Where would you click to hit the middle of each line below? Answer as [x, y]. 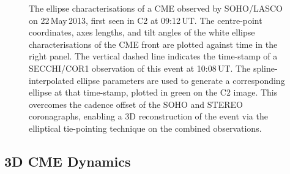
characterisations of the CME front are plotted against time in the [153, 44]
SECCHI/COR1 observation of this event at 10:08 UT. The [140, 68]
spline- [265, 68]
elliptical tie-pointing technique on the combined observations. [145, 128]
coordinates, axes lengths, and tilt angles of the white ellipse [142, 32]
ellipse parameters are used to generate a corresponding [181, 80]
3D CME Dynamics [68, 161]
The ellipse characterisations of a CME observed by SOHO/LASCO [156, 8]
